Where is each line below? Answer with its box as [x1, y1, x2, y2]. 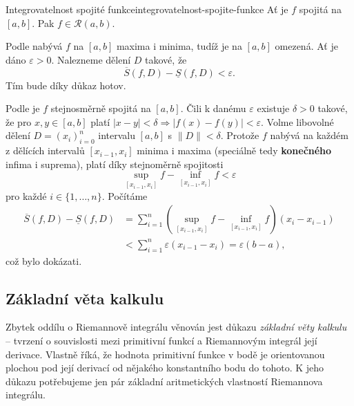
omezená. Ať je [275, 39, 338, 53]
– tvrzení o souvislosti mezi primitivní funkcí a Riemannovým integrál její [6, 333, 317, 347]
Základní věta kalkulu [6, 287, 164, 308]
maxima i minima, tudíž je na [116, 39, 242, 53]
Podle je [6, 101, 40, 116]
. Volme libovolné [260, 114, 334, 129]
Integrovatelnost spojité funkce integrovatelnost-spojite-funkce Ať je [6, 2, 288, 16]
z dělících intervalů [6, 143, 85, 158]
